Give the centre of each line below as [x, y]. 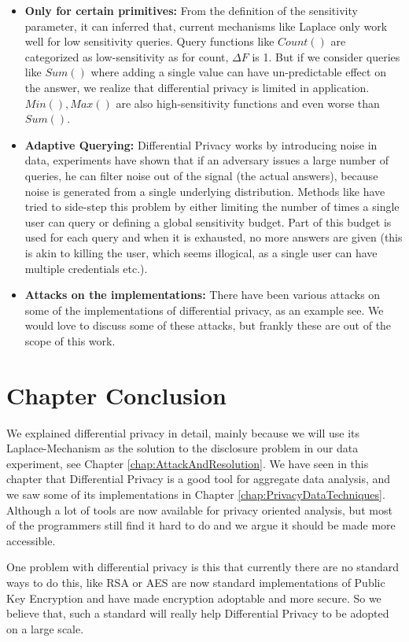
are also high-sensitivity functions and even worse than [248, 103]
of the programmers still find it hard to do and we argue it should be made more [201, 525]
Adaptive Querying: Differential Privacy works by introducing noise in [201, 144]
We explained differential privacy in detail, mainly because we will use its [183, 432]
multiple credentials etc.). [86, 268]
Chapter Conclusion [117, 395]
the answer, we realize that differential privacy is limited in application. [197, 87]
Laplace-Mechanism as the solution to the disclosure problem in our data [182, 448]
